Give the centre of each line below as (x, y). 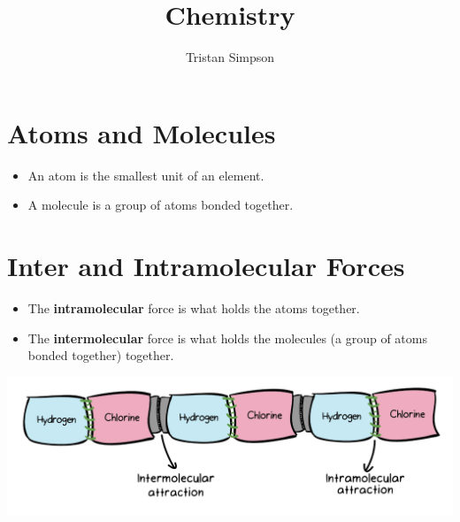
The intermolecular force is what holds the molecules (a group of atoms (227, 338)
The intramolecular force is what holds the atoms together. (194, 307)
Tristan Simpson (230, 57)
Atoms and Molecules (142, 132)
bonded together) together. (101, 355)
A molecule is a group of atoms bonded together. (161, 205)
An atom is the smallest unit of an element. (146, 175)
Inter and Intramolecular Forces (206, 266)
